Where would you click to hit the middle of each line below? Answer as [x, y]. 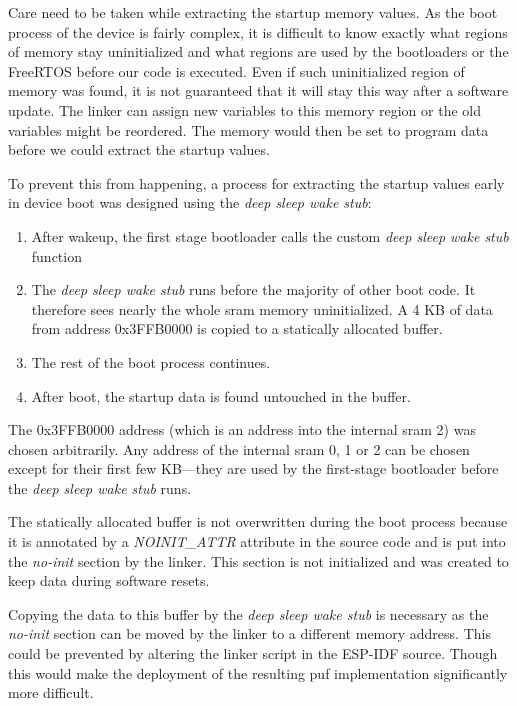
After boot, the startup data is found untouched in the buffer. [221, 395]
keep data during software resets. [109, 580]
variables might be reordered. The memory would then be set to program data [248, 129]
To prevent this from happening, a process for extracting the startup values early [256, 182]
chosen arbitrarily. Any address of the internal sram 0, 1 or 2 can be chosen [239, 448]
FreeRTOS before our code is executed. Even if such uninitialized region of [236, 70]
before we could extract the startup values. [139, 149]
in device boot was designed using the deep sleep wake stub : [190, 202]
